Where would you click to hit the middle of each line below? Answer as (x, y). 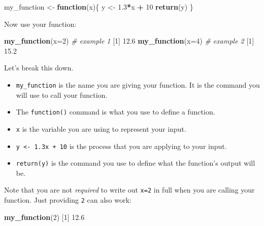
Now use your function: (40, 24)
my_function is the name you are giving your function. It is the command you (138, 84)
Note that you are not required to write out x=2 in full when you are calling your (129, 190)
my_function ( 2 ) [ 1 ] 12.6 (44, 217)
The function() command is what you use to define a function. (115, 112)
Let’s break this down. (39, 68)
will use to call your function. (62, 95)
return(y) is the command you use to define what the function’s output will (136, 163)
